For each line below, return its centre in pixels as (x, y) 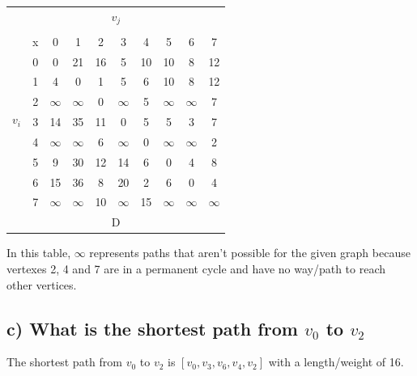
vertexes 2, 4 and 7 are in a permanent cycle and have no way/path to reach (196, 268)
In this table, (39, 253)
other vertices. (42, 284)
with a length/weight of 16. (336, 362)
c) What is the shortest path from (152, 328)
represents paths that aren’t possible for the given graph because (250, 253)
